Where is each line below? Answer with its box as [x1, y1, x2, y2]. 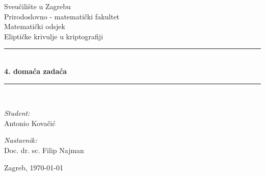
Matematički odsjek [4, 21, 65, 32]
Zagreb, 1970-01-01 [4, 162, 63, 172]
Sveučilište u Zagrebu [4, 1, 71, 11]
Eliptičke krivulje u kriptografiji [4, 31, 103, 41]
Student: [4, 108, 30, 118]
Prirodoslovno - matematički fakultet [4, 11, 120, 21]
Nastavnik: [4, 135, 37, 145]
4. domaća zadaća [4, 65, 67, 76]
